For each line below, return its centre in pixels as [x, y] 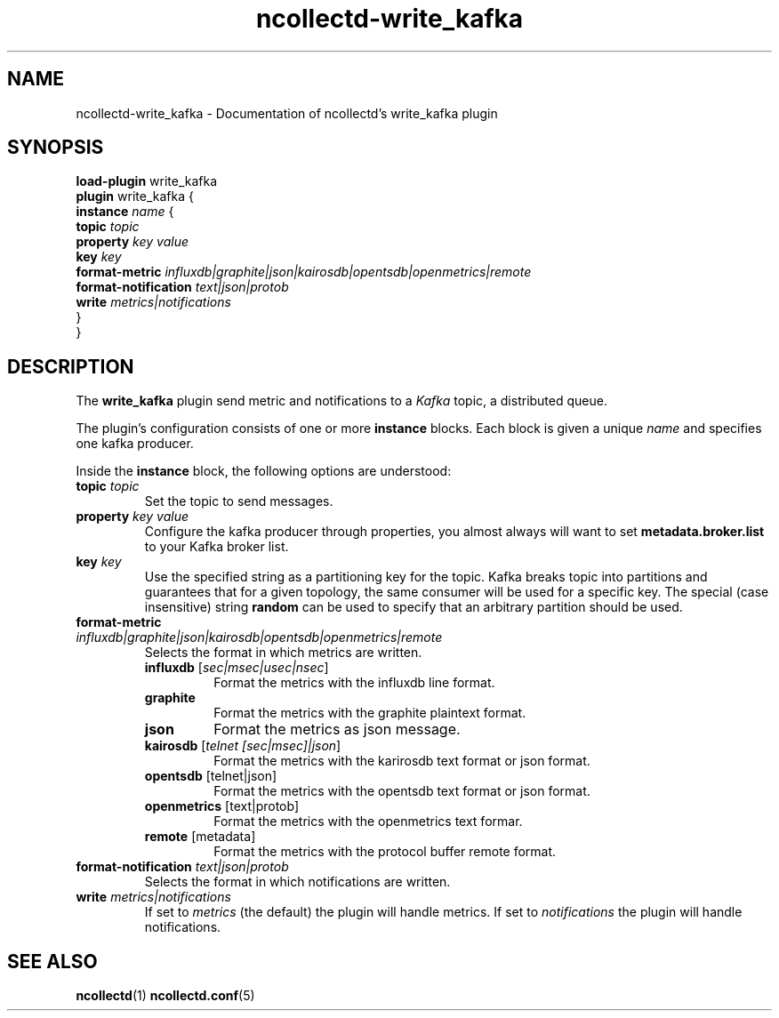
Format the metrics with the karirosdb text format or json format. [402, 761]
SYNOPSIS [56, 148]
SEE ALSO [52, 961]
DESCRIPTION [71, 366]
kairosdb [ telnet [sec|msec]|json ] [243, 746]
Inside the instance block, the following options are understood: [264, 471]
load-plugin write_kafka [147, 181]
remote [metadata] [200, 837]
